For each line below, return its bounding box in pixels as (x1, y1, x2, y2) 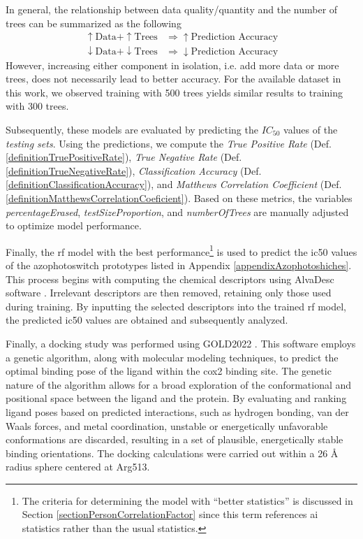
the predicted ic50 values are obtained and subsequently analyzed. (6, 312, 288, 327)
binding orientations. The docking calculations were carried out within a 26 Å (6, 445, 339, 460)
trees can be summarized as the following (6, 15, 181, 30)
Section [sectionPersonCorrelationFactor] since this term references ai (22, 507, 318, 522)
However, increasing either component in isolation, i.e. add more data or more (6, 57, 339, 72)
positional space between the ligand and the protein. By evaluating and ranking (6, 391, 347, 405)
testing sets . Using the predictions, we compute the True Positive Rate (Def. (6, 136, 332, 150)
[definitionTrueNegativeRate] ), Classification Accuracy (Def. (6, 163, 262, 178)
